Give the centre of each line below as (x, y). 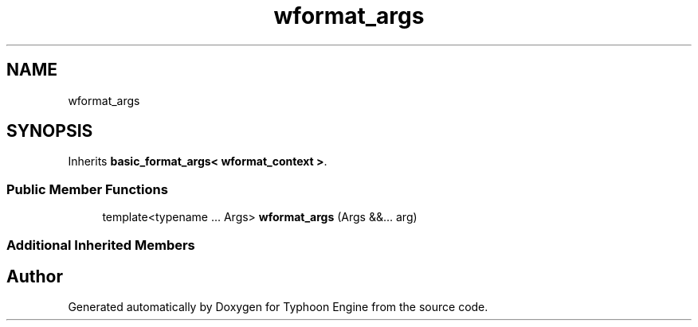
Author (35, 276)
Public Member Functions (87, 189)
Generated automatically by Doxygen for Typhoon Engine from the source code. (278, 307)
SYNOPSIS (50, 131)
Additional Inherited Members (101, 245)
